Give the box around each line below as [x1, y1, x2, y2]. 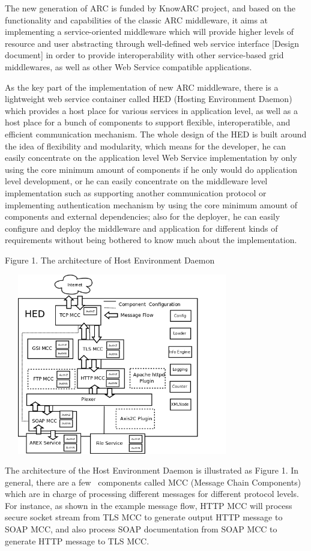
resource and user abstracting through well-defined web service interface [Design [5, 37, 300, 49]
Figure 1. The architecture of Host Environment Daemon [5, 253, 215, 266]
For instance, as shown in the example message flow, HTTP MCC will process [5, 499, 292, 511]
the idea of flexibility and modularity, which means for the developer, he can [5, 139, 286, 152]
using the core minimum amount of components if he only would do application [5, 163, 298, 175]
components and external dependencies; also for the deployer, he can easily [5, 210, 280, 223]
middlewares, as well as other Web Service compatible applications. [5, 60, 252, 73]
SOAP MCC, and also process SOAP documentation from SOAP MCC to [5, 523, 277, 535]
